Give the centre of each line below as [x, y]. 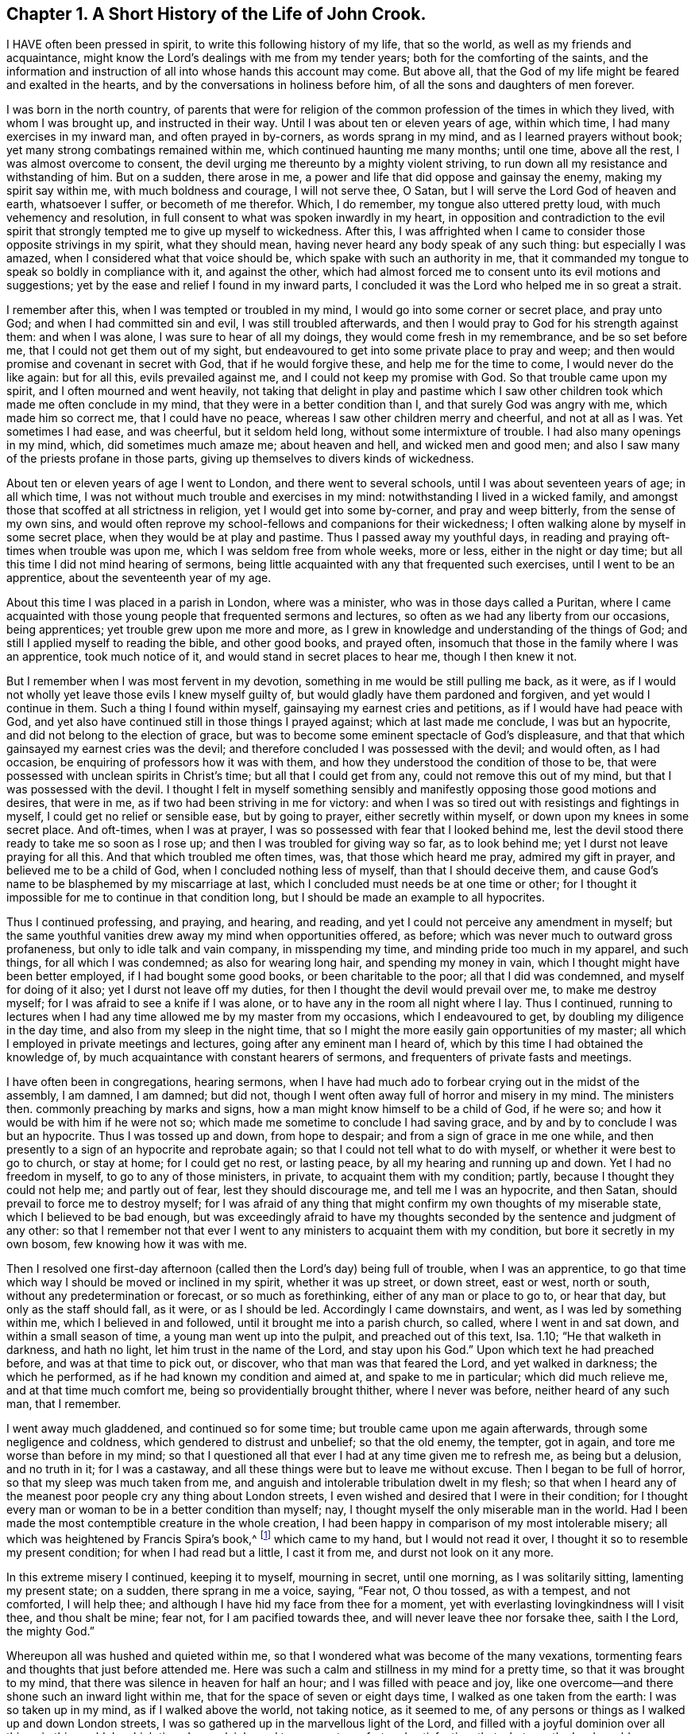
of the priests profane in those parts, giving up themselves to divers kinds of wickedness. [240, 459]
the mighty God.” [50, 1631]
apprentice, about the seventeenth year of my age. [139, 578]
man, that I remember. [64, 1404]
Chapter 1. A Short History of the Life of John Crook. [216, 14]
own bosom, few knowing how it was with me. [127, 1244]
